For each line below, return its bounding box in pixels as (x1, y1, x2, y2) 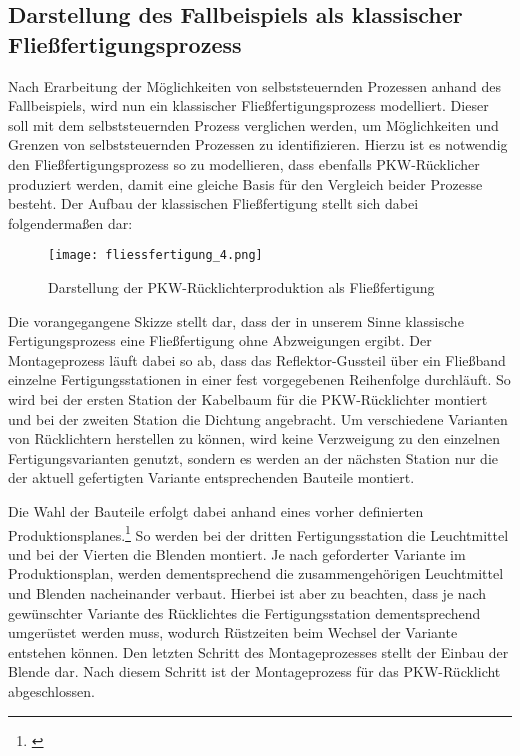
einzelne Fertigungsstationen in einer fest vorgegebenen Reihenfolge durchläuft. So (8, 369, 511, 390)
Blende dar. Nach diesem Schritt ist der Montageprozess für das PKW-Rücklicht (8, 661, 501, 682)
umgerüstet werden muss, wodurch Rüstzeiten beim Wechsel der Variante (8, 622, 458, 643)
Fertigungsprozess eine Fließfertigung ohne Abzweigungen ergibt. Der (8, 330, 432, 351)
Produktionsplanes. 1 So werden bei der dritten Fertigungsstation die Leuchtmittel (8, 521, 509, 545)
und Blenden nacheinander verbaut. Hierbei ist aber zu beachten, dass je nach (8, 582, 487, 603)
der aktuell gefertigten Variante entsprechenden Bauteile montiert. (8, 467, 415, 488)
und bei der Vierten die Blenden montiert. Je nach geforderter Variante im (8, 543, 466, 564)
